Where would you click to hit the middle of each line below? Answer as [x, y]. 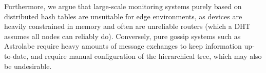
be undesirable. [28, 66]
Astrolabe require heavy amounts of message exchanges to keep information [123, 46]
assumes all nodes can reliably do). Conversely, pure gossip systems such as [122, 36]
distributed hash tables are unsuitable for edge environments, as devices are [123, 16]
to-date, [16, 56]
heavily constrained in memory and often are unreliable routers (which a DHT [127, 26]
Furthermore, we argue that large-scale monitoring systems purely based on [123, 6]
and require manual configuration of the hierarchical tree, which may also [146, 56]
